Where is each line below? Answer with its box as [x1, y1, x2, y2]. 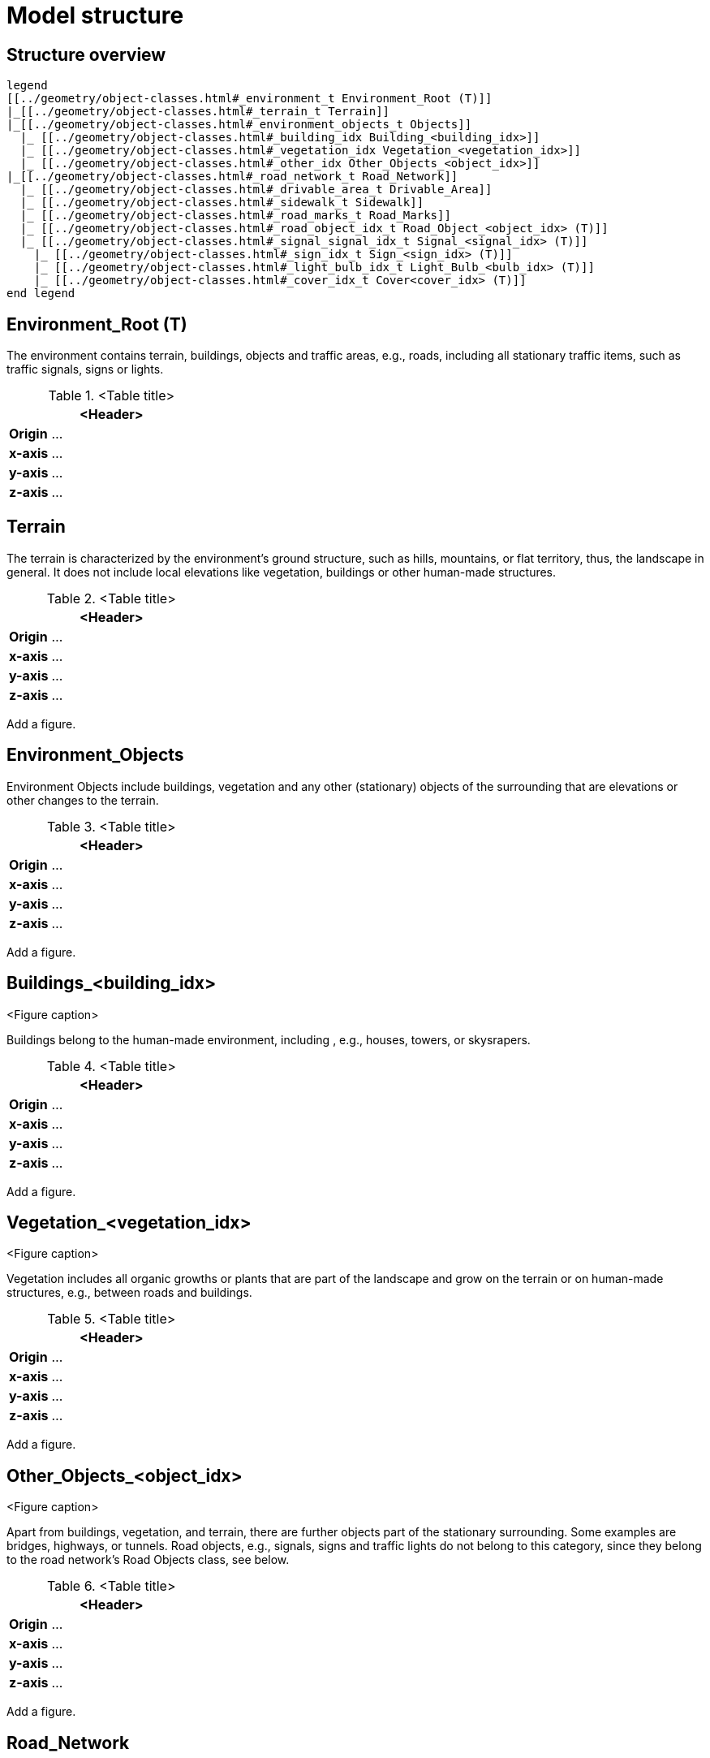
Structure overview [6, 44, 166, 65]
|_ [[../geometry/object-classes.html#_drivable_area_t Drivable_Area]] [19, 183, 493, 197]
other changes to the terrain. [6, 793, 159, 807]
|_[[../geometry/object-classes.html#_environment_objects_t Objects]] [6, 118, 472, 132]
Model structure [6, 2, 184, 29]
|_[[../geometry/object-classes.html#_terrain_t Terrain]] [6, 105, 390, 119]
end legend [6, 287, 75, 300]
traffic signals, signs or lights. [6, 362, 164, 377]
